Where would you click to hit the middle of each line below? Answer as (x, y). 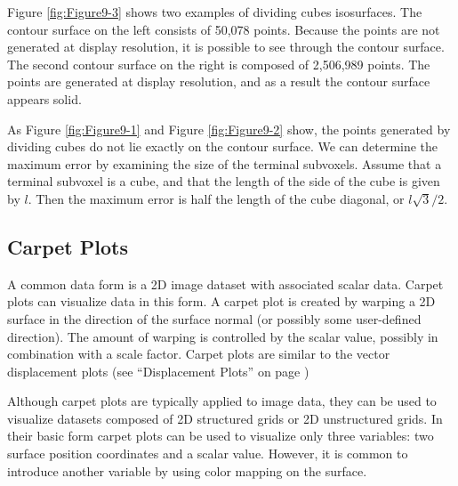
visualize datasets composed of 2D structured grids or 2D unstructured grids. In (225, 418)
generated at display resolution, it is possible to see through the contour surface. (226, 47)
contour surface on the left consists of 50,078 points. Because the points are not (224, 29)
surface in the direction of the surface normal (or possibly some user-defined (214, 318)
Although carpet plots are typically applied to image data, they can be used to (222, 401)
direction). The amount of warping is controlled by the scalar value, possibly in (223, 336)
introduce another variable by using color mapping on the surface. (187, 470)
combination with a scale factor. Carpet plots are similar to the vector (199, 354)
